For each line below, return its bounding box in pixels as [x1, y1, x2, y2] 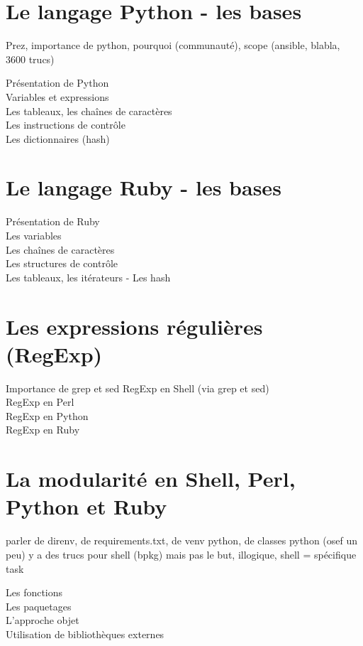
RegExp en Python [6, 408, 89, 423]
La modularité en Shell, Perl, [6, 464, 296, 493]
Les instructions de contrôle [6, 117, 125, 132]
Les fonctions [6, 585, 63, 600]
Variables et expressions [6, 89, 109, 104]
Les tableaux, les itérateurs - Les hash [6, 269, 171, 284]
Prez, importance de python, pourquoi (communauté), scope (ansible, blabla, [6, 38, 340, 53]
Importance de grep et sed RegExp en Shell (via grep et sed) [6, 380, 269, 395]
